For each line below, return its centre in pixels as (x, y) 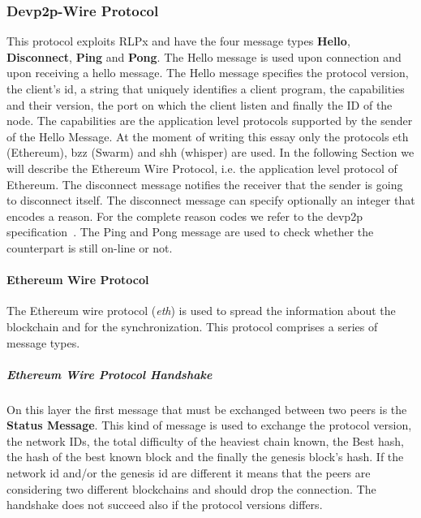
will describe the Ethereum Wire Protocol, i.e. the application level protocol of (202, 168)
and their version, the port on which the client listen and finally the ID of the (200, 104)
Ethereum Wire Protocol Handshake (110, 374)
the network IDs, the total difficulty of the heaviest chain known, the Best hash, (205, 440)
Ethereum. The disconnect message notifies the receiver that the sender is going (205, 184)
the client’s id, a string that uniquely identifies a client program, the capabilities (206, 88)
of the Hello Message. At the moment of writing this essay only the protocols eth (208, 136)
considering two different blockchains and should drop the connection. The (191, 488)
